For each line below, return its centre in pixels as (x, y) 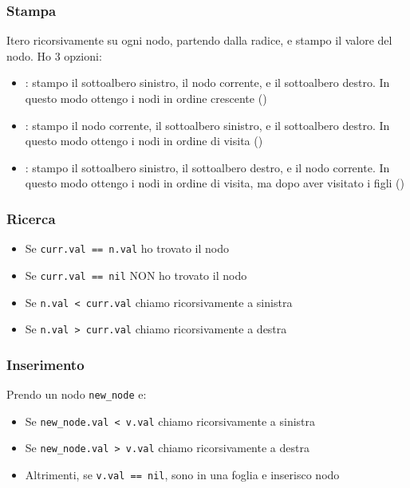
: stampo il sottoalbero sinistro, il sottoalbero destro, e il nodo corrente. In (207, 167)
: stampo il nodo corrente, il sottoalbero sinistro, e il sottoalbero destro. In (207, 125)
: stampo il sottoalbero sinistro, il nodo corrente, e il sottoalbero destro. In (207, 83)
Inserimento (45, 364)
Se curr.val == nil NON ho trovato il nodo (136, 275)
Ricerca (31, 218)
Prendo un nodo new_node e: (77, 394)
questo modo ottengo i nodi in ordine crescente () (146, 98)
